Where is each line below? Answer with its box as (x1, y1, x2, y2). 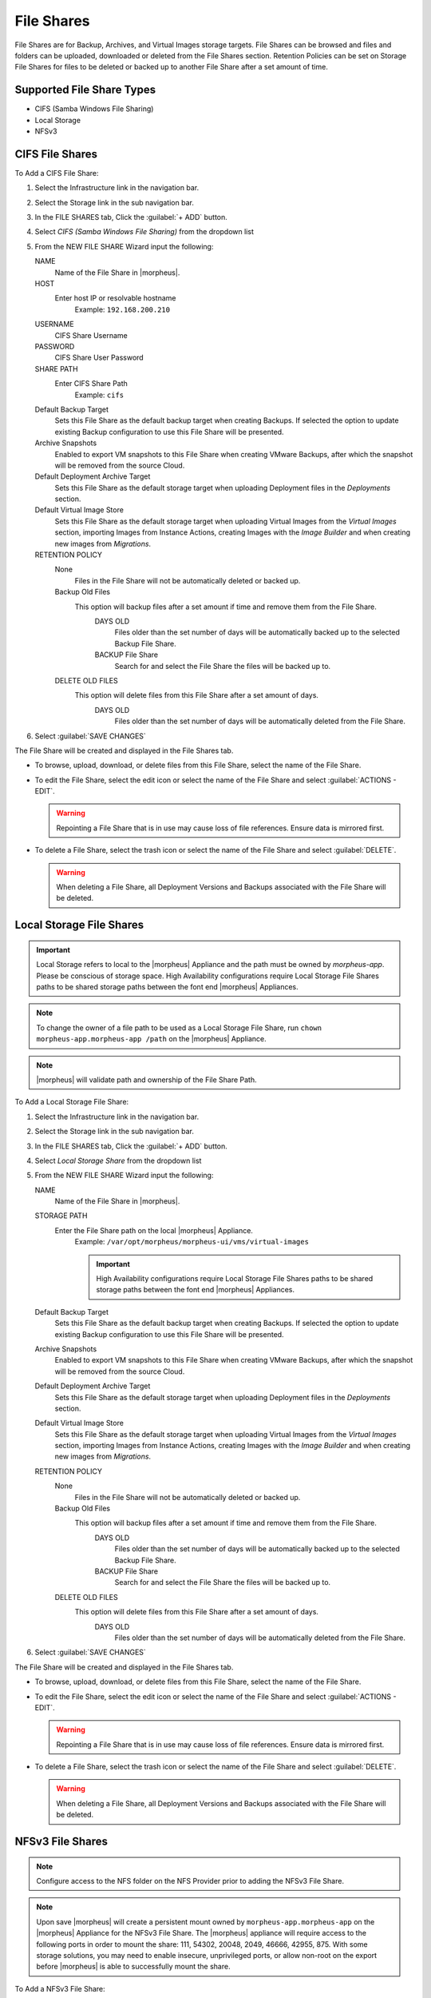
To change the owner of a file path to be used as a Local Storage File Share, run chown (36, 1023, 322, 1033)
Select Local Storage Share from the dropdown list (34, 1156, 202, 1165)
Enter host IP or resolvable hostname (54, 293, 176, 303)
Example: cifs (74, 390, 124, 400)
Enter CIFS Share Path (54, 379, 128, 388)
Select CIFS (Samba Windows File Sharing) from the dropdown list (34, 227, 255, 237)
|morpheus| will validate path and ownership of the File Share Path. (36, 1075, 257, 1085)
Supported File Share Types (14, 83, 156, 97)
